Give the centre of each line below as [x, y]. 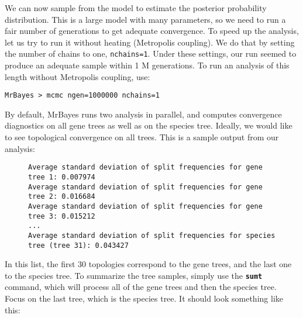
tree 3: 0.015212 [62, 216]
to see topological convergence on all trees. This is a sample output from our [142, 137]
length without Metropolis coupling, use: [78, 76]
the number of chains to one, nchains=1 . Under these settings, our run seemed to [151, 53]
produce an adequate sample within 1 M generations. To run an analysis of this [147, 65]
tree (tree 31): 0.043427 [78, 245]
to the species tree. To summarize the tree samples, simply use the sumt [134, 275]
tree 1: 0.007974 [62, 177]
